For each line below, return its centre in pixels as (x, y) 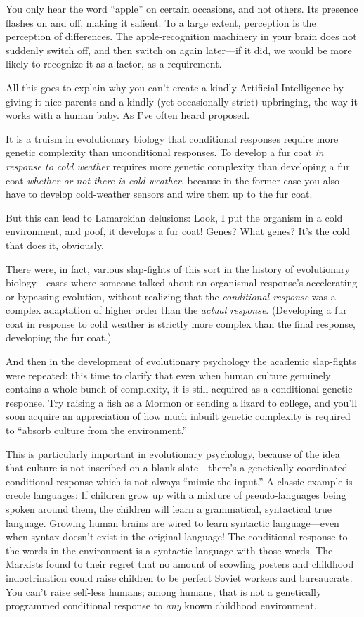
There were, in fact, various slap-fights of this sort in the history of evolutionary (178, 268)
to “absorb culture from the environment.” (97, 430)
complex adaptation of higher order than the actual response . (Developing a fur (176, 310)
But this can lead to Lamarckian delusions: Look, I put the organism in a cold (174, 217)
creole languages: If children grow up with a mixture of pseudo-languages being (176, 495)
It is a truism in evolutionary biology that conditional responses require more (172, 138)
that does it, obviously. (55, 244)
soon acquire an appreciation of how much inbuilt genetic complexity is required (178, 416)
